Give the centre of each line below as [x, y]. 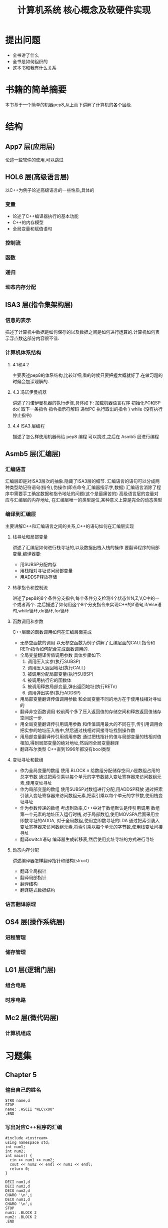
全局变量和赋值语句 [32, 228]
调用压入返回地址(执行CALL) [56, 667]
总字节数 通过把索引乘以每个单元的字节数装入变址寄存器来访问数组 [88, 777]
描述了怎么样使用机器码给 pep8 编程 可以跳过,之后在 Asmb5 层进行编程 [85, 436]
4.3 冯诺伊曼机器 [29, 392]
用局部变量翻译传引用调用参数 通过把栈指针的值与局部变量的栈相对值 [90, 736]
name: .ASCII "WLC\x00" [30, 1110]
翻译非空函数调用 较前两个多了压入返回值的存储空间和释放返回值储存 [90, 711]
